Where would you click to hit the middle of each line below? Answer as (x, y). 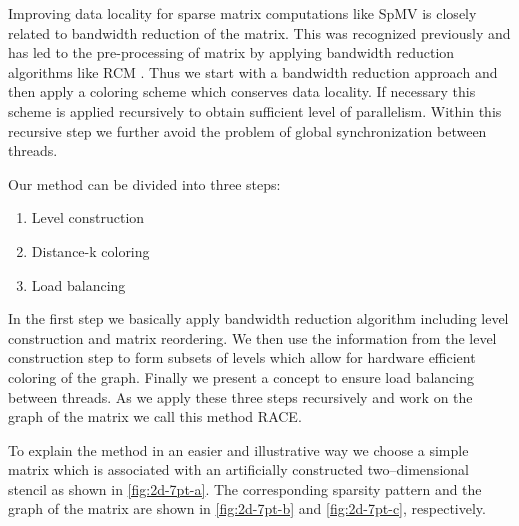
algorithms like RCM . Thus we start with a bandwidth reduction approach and (253, 71)
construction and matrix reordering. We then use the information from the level (252, 337)
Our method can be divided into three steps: (144, 183)
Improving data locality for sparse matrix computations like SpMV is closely (242, 13)
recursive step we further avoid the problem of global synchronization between (247, 130)
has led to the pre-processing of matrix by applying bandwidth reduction (231, 52)
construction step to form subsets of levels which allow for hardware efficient (242, 357)
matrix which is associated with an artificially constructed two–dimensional (238, 469)
